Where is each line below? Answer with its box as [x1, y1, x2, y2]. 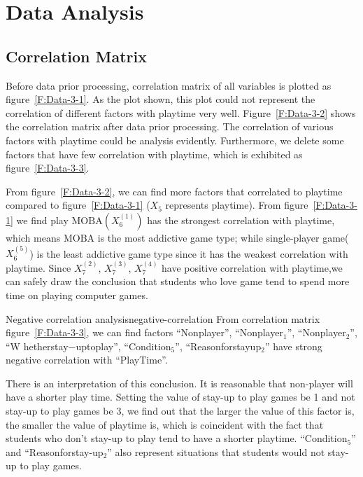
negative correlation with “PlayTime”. [6, 352, 168, 367]
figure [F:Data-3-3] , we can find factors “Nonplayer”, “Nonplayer [6, 325, 283, 340]
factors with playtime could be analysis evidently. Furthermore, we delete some [6, 132, 344, 147]
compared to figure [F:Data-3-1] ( [6, 198, 150, 212]
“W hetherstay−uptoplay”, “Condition [6, 338, 171, 353]
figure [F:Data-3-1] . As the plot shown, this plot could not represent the [6, 92, 315, 106]
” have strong [264, 338, 322, 353]
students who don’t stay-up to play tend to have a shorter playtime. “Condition [6, 431, 348, 445]
